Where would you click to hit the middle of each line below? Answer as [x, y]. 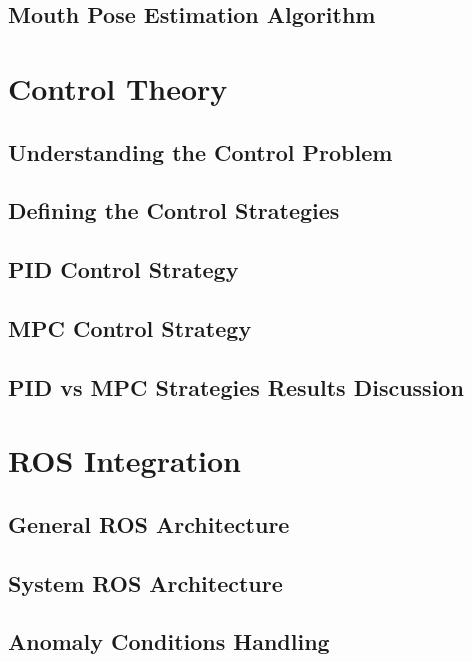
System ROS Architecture [145, 582]
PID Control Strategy [123, 269]
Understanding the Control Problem [200, 151]
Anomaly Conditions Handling [169, 641]
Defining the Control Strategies [174, 210]
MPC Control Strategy [130, 327]
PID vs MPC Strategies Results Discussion [236, 386]
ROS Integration [125, 460]
